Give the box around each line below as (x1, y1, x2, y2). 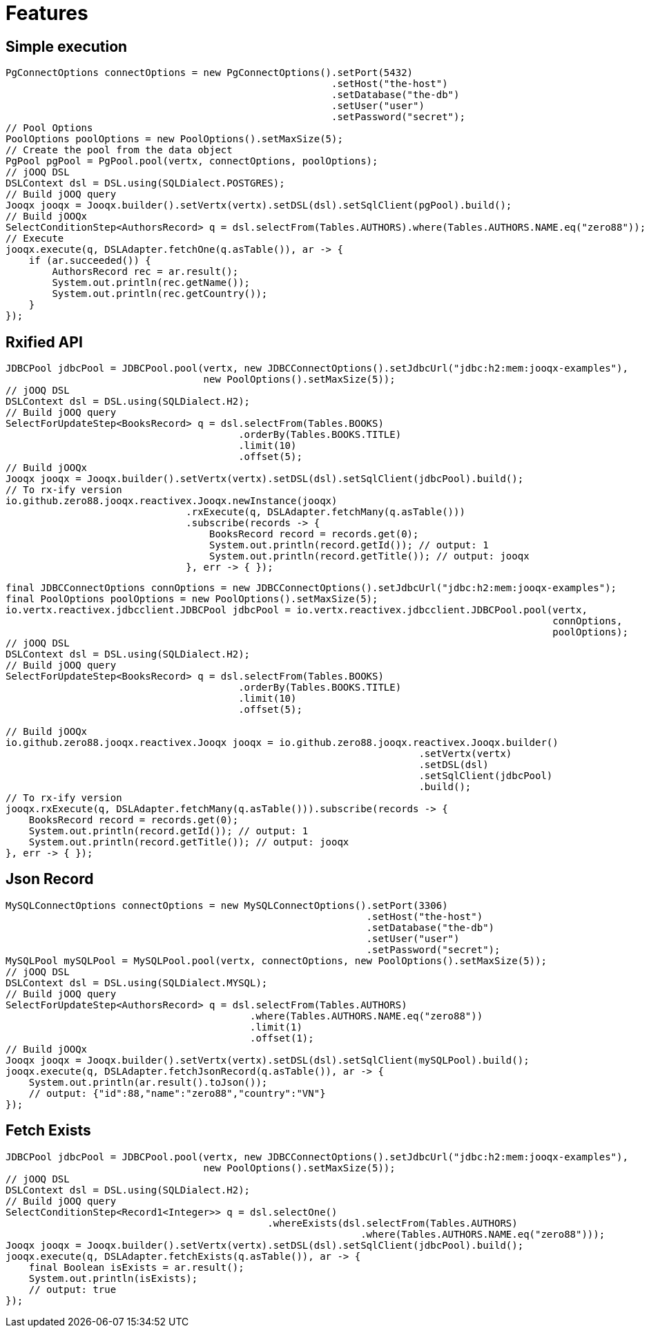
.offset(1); (250, 1032, 314, 1044)
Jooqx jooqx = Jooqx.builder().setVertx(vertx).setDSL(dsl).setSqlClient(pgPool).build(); (6, 200, 512, 211)
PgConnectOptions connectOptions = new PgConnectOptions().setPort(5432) (6, 67, 414, 79)
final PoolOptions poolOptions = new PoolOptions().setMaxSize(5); (6, 593, 378, 605)
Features (6, 1, 88, 25)
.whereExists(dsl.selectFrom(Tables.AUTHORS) (267, 1217, 518, 1229)
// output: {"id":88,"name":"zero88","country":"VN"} (28, 1087, 326, 1099)
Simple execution (6, 37, 128, 55)
